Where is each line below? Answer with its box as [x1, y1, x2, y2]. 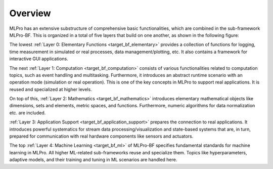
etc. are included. [9, 109, 46, 116]
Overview [9, 8, 51, 19]
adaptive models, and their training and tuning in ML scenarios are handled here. [9, 157, 177, 163]
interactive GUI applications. [9, 56, 68, 62]
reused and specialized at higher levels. [9, 86, 92, 92]
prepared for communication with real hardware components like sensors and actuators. [9, 133, 194, 139]
